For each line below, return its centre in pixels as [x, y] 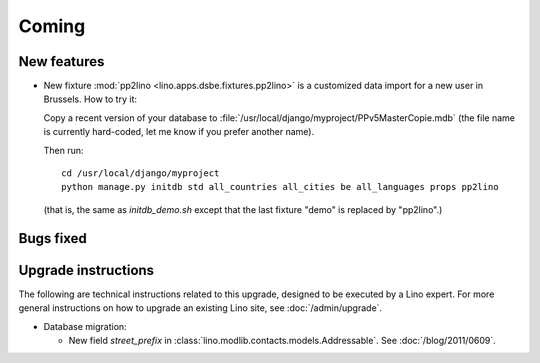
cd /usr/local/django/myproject [140, 173]
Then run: [63, 150]
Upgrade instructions [86, 270]
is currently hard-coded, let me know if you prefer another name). [179, 132]
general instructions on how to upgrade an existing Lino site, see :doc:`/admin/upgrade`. [200, 308]
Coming [52, 26]
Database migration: [85, 326]
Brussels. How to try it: [90, 99]
